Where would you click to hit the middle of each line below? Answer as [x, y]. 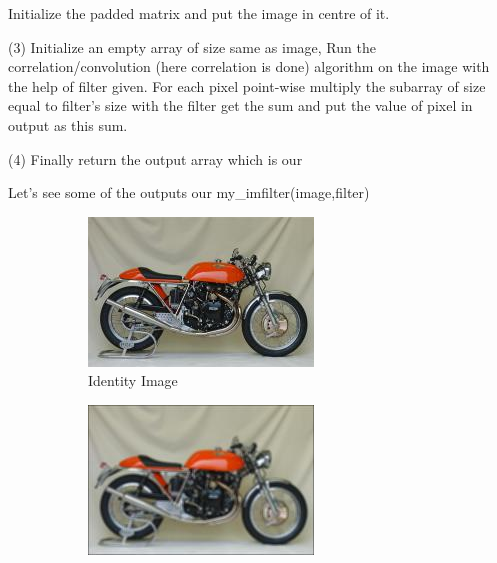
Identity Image [133, 380]
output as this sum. [68, 124]
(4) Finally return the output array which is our [155, 158]
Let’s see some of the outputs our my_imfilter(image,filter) [189, 192]
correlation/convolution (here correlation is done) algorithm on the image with [249, 66]
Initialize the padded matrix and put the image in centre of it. [199, 13]
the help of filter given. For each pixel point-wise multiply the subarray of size [247, 85]
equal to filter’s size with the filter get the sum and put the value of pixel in [240, 105]
